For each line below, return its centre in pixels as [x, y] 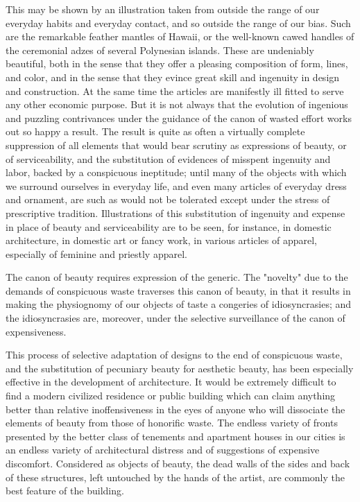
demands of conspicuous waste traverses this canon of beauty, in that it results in [178, 290]
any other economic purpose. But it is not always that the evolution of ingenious [177, 104]
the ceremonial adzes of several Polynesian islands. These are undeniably [160, 50]
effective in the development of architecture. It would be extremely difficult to [171, 382]
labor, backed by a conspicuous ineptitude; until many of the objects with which [176, 172]
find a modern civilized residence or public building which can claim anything [171, 396]
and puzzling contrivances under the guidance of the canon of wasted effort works [179, 118]
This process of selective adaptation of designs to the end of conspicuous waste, [174, 355]
